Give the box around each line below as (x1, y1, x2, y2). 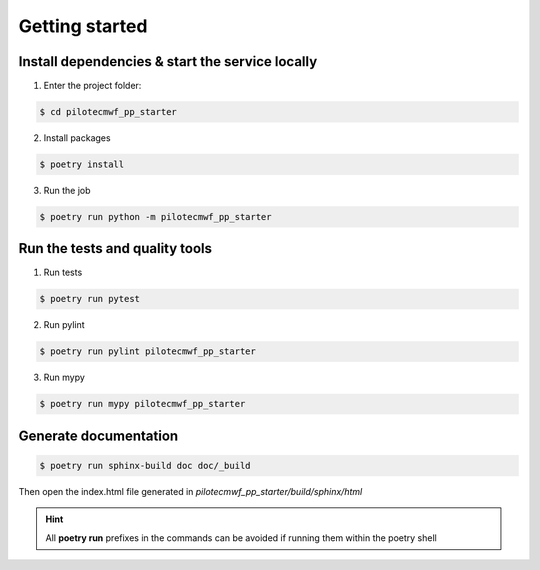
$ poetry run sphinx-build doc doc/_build (39, 460, 251, 471)
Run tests (43, 266, 83, 279)
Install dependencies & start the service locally (18, 53, 318, 70)
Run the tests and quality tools (18, 240, 213, 257)
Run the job (43, 185, 91, 196)
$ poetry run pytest (39, 293, 140, 305)
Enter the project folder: (43, 80, 142, 92)
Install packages (43, 132, 111, 144)
